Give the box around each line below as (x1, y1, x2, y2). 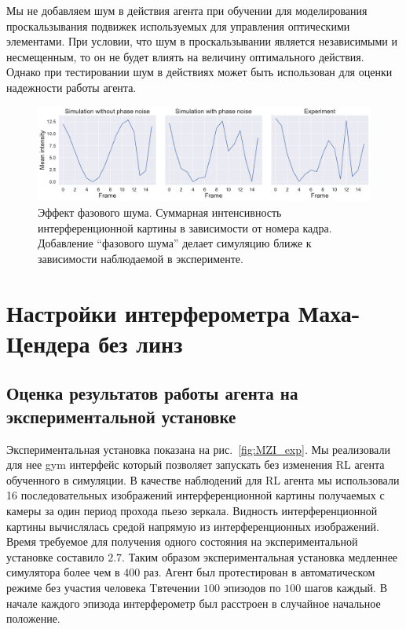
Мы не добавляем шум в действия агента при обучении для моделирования (6, 2, 368, 18)
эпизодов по (223, 579, 281, 595)
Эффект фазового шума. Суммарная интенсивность (38, 204, 282, 221)
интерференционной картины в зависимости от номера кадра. (38, 219, 332, 236)
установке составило (6, 548, 104, 565)
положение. (6, 610, 60, 627)
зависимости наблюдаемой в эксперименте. (38, 250, 243, 266)
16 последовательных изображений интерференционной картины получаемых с (6, 487, 385, 503)
